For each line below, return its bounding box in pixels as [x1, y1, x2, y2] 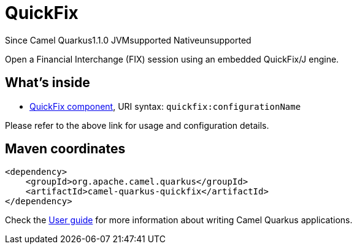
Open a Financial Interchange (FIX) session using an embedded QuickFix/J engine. [5, 53, 339, 64]
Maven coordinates [5, 141, 126, 157]
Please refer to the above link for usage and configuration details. [5, 120, 269, 131]
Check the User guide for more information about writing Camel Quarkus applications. [5, 215, 353, 226]
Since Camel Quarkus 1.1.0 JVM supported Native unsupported [5, 34, 251, 45]
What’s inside [5, 75, 90, 91]
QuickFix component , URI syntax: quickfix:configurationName [29, 101, 301, 112]
